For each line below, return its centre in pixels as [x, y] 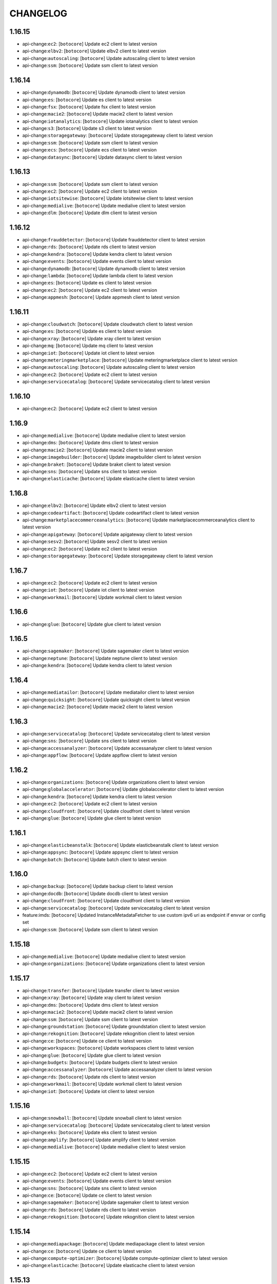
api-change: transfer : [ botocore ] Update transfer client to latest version [101, 991]
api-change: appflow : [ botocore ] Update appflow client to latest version [100, 756]
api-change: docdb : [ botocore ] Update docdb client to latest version [95, 893]
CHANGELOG [38, 13]
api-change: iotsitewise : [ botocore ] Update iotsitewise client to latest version [108, 198]
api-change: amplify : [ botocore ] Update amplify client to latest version [99, 1140]
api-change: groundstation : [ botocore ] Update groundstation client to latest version [114, 1026]
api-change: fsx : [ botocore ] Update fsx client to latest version [89, 107]
